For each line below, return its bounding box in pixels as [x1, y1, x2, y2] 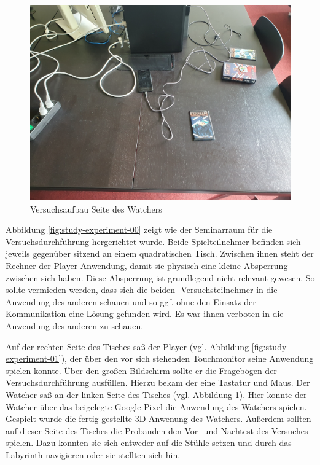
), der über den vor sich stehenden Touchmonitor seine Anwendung [61, 352, 314, 365]
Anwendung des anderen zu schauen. [6, 319, 144, 332]
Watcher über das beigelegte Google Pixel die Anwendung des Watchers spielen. [6, 400, 307, 413]
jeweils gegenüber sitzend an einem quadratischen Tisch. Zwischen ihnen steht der [6, 247, 314, 260]
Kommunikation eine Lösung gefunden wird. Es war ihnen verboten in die [6, 307, 284, 320]
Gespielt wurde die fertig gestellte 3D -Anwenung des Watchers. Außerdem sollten [6, 412, 311, 425]
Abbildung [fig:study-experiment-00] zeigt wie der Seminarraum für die [6, 223, 273, 236]
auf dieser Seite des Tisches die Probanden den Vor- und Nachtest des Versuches [6, 424, 308, 437]
